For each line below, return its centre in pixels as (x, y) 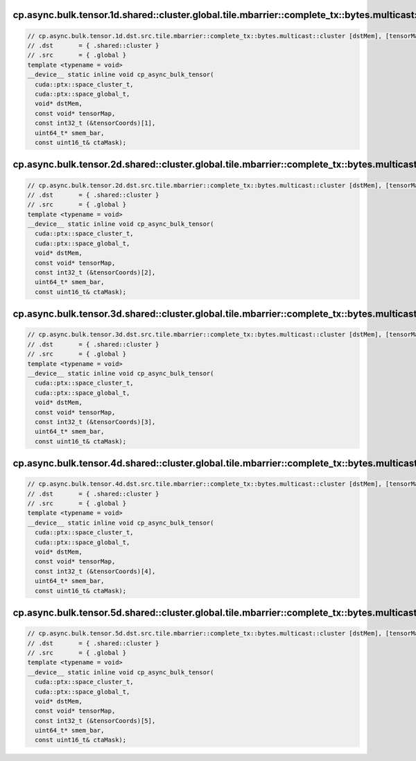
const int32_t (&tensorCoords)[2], (95, 273)
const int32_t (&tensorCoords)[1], (95, 123)
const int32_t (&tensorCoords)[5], (95, 720)
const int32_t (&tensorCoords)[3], (95, 422)
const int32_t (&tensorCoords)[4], (95, 571)
